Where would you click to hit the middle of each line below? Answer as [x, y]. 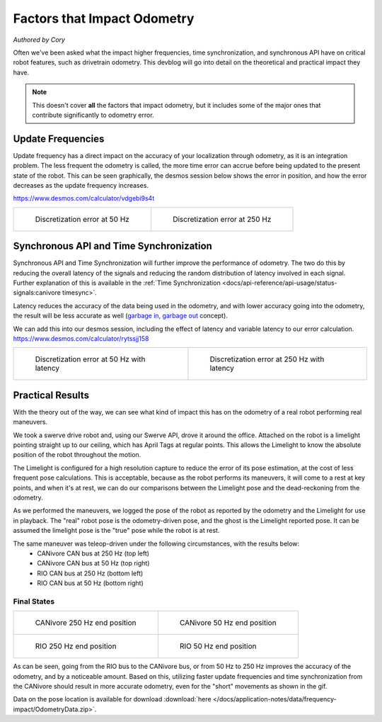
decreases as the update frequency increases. [81, 185]
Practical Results [51, 395]
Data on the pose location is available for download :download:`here [112, 699]
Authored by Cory [39, 40]
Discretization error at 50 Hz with [90, 359]
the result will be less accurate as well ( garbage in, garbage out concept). [120, 316]
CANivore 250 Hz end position [86, 623]
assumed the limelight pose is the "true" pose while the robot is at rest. [116, 531]
